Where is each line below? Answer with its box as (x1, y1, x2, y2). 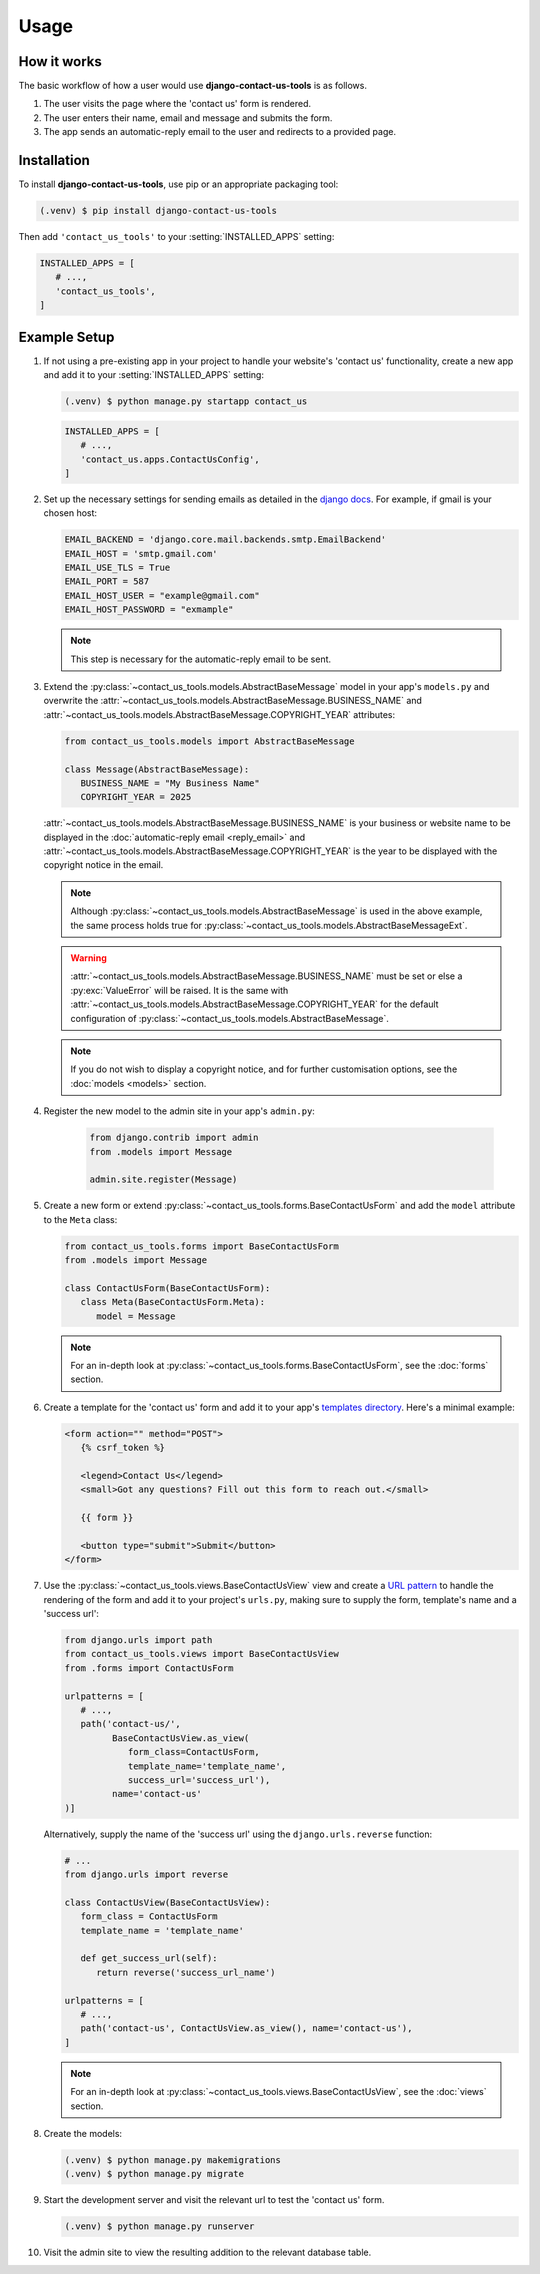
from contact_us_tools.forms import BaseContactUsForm (64, 1240, 339, 1252)
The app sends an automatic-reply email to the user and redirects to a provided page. (43, 126, 397, 138)
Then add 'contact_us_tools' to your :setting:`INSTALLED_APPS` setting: (18, 231, 335, 243)
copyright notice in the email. (43, 859, 164, 871)
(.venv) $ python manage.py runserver (64, 2221, 255, 2232)
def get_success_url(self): (80, 1953, 219, 1964)
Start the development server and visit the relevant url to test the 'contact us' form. (43, 2194, 385, 2206)
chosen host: (43, 507, 98, 519)
